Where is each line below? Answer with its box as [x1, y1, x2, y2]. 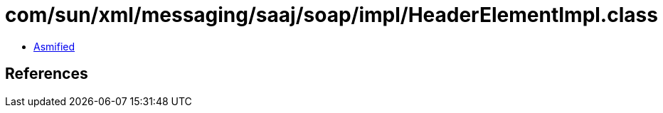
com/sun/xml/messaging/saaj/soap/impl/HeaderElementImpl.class [5, 3, 658, 27]
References [5, 65, 88, 83]
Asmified [33, 40, 75, 53]
